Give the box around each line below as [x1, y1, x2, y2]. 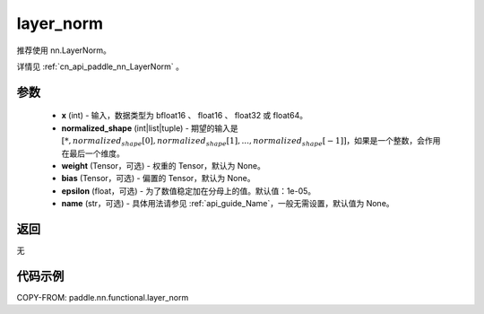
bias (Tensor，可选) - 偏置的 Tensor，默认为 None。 [61, 173, 255, 184]
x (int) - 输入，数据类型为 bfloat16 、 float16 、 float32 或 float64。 [61, 110, 308, 121]
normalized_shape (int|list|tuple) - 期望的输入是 [61, 122, 239, 134]
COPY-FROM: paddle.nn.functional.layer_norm [16, 292, 189, 302]
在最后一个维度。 [61, 148, 125, 159]
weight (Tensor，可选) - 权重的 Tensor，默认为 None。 [61, 160, 266, 170]
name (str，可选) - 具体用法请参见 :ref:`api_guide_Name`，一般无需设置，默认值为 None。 [61, 198, 394, 209]
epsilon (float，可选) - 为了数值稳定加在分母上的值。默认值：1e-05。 [61, 185, 316, 196]
